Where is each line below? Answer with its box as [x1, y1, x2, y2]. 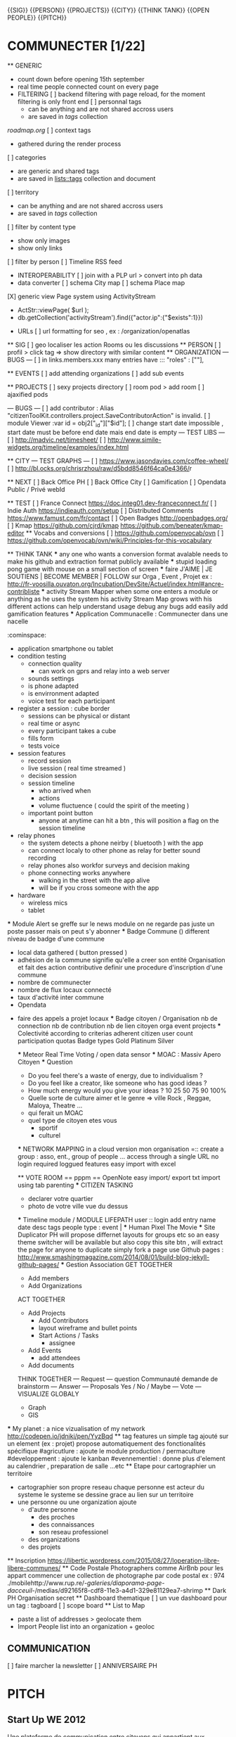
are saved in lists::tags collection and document [17, 174, 156, 182]
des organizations [27, 1535, 80, 1544]
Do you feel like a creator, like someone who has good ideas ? [27, 1079, 207, 1087]
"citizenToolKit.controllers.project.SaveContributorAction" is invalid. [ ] [7, 411, 211, 419]
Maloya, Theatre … [27, 1101, 83, 1109]
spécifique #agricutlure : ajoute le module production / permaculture [7, 1446, 206, 1455]
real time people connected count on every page [17, 82, 159, 91]
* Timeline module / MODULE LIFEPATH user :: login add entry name [17, 1215, 216, 1223]
